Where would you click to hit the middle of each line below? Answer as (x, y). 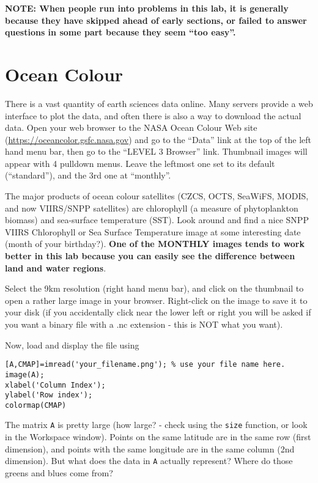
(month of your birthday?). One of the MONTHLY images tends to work (155, 244)
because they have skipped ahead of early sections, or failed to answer (156, 20)
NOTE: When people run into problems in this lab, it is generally (147, 8)
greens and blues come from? (59, 472)
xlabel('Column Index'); (55, 385)
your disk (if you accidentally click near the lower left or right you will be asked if (158, 312)
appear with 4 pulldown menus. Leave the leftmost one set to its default (140, 163)
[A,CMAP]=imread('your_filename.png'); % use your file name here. (145, 365)
